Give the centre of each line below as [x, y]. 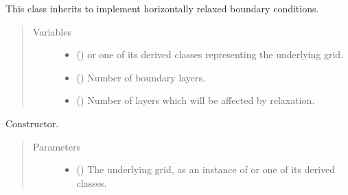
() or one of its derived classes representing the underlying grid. [210, 54]
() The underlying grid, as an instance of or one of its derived [206, 169]
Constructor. [32, 123]
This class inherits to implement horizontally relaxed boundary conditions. [162, 8]
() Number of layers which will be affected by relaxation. [196, 100]
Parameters [56, 146]
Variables [52, 31]
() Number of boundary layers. [141, 77]
